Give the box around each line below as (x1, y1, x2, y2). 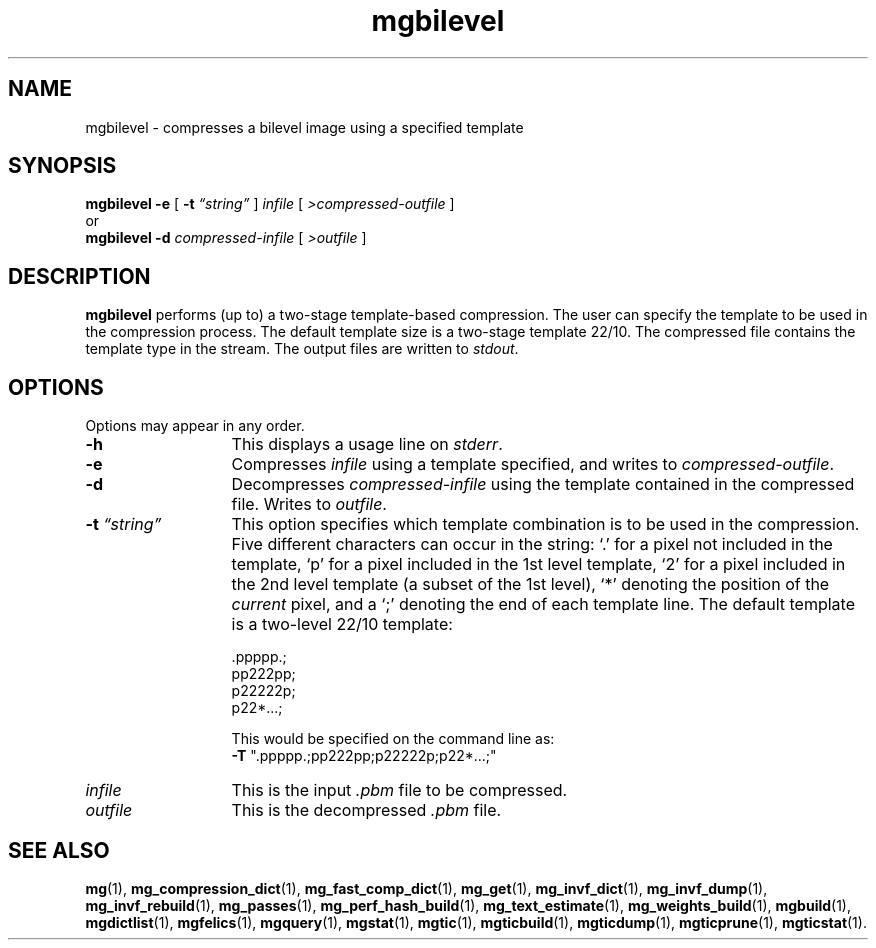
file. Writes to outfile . (231, 494, 387, 515)
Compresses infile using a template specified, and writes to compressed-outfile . (231, 454, 835, 475)
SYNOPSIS (8, 153, 117, 179)
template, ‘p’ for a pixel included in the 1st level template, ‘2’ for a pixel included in (231, 554, 846, 575)
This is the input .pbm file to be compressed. (231, 780, 568, 801)
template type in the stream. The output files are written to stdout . (85, 340, 519, 358)
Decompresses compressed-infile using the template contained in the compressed (231, 474, 855, 495)
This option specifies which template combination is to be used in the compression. (231, 514, 860, 535)
